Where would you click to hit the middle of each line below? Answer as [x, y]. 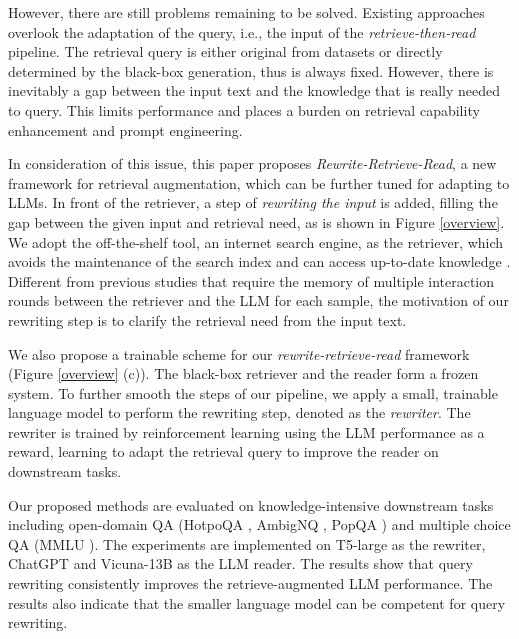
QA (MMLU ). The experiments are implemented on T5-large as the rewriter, [247, 543]
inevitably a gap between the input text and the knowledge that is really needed [254, 90]
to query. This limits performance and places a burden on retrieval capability [244, 109]
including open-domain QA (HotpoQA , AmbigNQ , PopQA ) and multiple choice [259, 524]
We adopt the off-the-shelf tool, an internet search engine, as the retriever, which [256, 241]
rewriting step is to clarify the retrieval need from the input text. [207, 319]
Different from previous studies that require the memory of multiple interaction [251, 280]
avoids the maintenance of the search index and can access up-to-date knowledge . [259, 261]
